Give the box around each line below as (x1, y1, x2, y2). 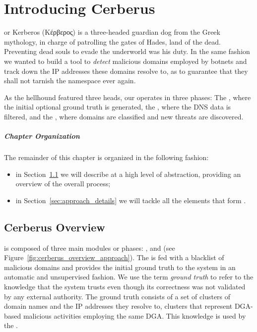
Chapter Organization (4, 131, 80, 141)
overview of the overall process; (15, 178, 111, 189)
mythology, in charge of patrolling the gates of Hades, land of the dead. (4, 36, 221, 47)
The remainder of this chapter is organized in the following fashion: (4, 152, 209, 163)
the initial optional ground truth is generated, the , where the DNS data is (4, 102, 231, 112)
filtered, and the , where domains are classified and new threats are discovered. (4, 111, 244, 121)
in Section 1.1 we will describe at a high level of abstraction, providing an (15, 168, 241, 179)
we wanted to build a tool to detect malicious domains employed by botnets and (4, 55, 247, 66)
